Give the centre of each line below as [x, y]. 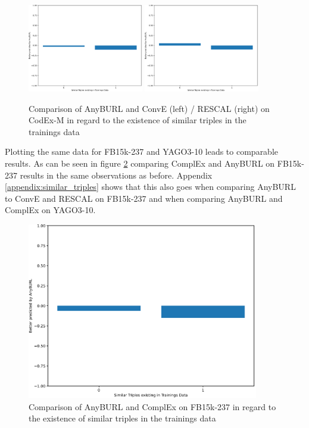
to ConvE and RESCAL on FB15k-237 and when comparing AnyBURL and [144, 198]
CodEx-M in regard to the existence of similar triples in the [138, 120]
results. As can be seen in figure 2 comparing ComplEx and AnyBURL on [140, 163]
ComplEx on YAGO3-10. [50, 210]
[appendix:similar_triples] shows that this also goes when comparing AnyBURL [150, 187]
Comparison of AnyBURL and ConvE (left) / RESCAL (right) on [149, 108]
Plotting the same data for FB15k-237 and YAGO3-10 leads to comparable [142, 151]
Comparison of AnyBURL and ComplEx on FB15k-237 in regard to [152, 406]
